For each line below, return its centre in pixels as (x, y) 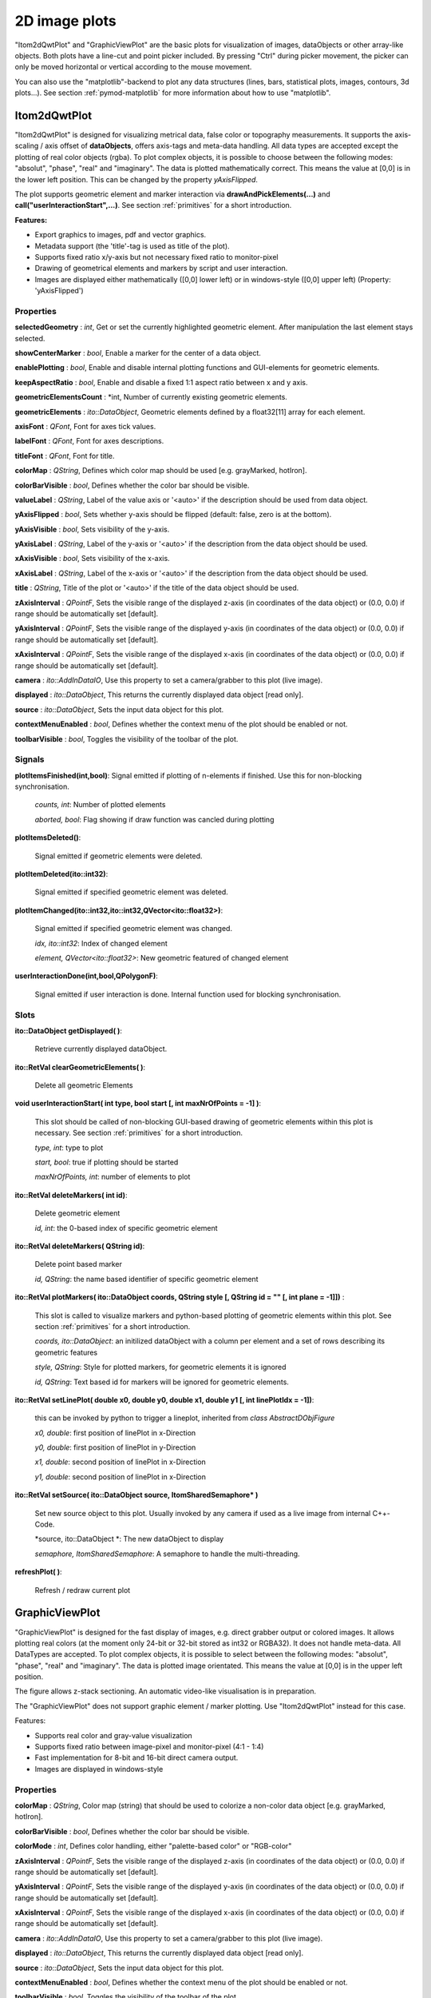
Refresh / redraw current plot (83, 1590)
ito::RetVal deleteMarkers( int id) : (71, 1195)
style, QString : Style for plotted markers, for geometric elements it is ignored (160, 1367)
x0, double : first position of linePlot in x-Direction (115, 1433)
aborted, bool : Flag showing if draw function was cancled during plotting (154, 819)
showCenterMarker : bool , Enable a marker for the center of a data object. (138, 353)
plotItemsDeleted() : (48, 838)
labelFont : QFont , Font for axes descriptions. (89, 441)
